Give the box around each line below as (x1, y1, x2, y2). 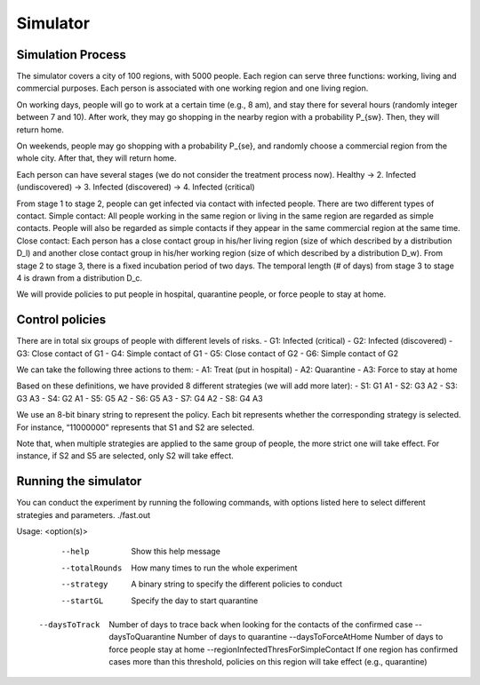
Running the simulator (16, 474, 142, 489)
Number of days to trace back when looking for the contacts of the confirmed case (108, 618, 413, 630)
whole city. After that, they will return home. (16, 153, 177, 163)
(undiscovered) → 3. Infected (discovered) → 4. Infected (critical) (16, 182, 255, 193)
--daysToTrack (38, 619, 100, 630)
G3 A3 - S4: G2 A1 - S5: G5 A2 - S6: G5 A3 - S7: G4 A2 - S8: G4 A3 (16, 393, 263, 403)
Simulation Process (16, 47, 126, 62)
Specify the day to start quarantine (131, 595, 259, 606)
